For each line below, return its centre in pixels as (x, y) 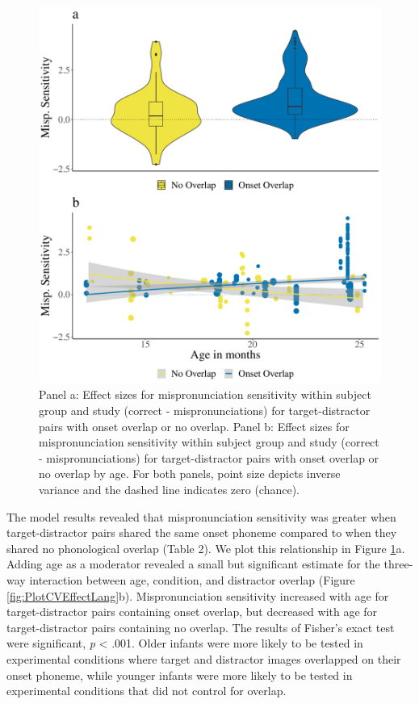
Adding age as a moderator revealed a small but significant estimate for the (193, 564)
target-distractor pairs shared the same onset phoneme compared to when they (202, 532)
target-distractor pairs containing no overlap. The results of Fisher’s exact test (201, 627)
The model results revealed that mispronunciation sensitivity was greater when (201, 516)
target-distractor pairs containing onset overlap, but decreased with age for (192, 612)
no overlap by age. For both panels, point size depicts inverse (190, 474)
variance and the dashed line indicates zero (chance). (169, 489)
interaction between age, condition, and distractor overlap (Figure (192, 579)
